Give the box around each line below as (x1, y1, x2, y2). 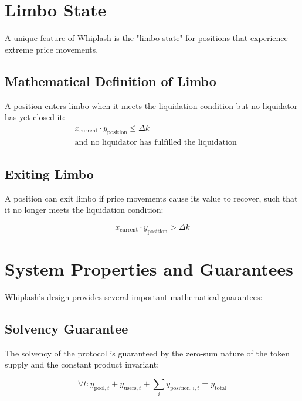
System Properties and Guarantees (5, 256, 293, 280)
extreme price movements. (5, 43, 99, 55)
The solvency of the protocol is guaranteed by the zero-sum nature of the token (5, 346, 290, 359)
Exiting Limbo (5, 164, 94, 182)
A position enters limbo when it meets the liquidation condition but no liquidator (5, 99, 298, 111)
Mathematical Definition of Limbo (5, 72, 216, 90)
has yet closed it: (5, 111, 65, 123)
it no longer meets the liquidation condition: (5, 203, 164, 216)
